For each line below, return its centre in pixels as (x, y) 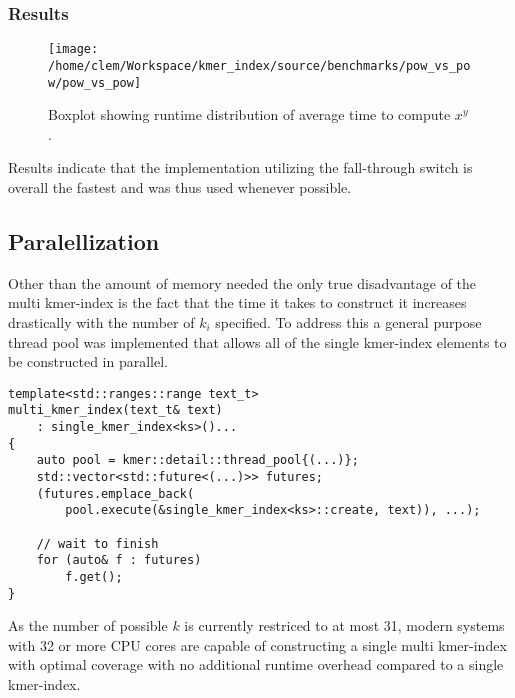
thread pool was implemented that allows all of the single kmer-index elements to (257, 341)
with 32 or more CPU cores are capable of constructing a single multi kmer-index (257, 644)
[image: (73, 49)
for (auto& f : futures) (119, 560)
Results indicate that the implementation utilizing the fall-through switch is (240, 167)
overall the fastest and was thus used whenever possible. (180, 186)
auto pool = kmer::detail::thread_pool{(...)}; (197, 460)
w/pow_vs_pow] (95, 82)
